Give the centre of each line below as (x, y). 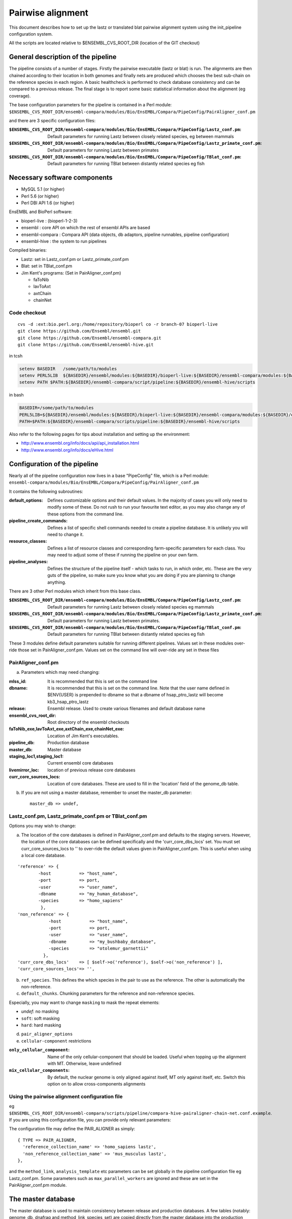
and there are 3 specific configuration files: (52, 120)
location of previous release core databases (91, 770)
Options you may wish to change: (43, 826)
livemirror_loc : (24, 770)
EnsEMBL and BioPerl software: (41, 212)
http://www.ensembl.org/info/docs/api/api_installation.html (80, 443)
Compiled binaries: (28, 250)
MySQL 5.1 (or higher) (43, 189)
